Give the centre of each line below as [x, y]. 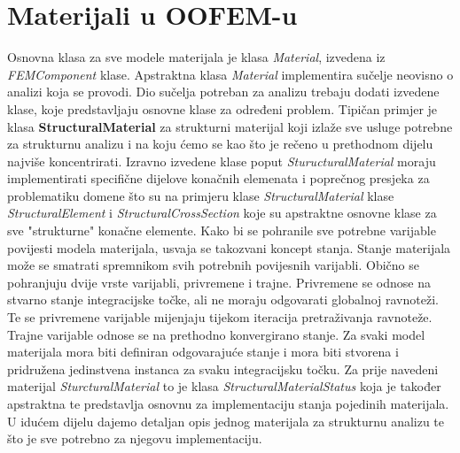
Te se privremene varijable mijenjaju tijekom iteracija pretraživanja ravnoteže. [220, 317]
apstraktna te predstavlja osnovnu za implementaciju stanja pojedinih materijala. [228, 403]
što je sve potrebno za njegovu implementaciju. [135, 438]
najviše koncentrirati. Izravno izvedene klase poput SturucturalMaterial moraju [222, 161]
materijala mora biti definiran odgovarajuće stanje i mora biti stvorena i [203, 352]
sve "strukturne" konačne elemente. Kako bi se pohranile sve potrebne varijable [222, 230]
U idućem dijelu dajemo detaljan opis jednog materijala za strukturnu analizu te [226, 421]
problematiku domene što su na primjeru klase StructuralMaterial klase [201, 195]
